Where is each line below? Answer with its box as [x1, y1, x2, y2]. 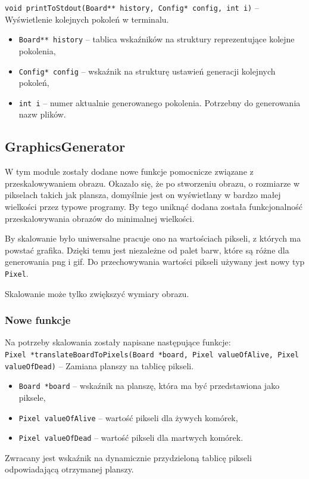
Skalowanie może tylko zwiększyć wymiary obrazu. [5, 287, 189, 299]
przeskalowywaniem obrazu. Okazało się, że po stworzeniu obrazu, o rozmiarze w [5, 177, 300, 189]
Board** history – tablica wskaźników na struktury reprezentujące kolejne [18, 33, 295, 45]
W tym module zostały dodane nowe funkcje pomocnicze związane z [5, 165, 254, 178]
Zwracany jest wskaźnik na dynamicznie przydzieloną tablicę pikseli [5, 451, 252, 463]
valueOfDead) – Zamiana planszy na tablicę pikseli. [5, 359, 194, 372]
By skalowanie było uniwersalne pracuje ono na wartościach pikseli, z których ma [5, 232, 301, 245]
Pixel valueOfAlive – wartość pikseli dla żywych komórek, [18, 411, 238, 424]
